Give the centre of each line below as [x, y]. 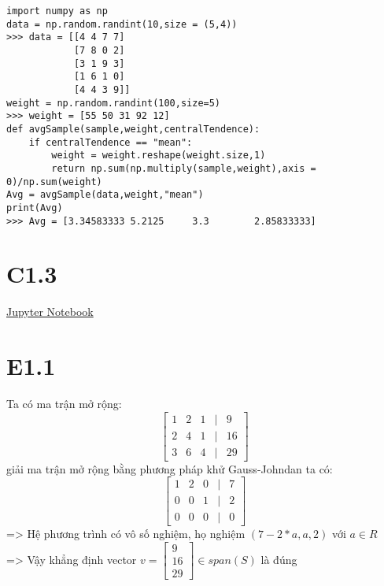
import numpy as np [57, 11]
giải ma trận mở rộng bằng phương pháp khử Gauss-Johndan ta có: [170, 468]
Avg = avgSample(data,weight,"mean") [105, 195]
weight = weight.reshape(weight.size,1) [159, 156]
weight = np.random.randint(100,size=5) [114, 103]
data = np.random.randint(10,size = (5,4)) [122, 24]
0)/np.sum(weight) [54, 182]
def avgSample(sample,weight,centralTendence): [133, 129]
